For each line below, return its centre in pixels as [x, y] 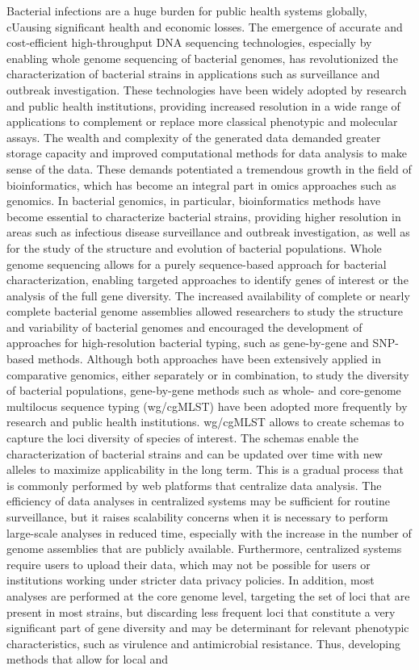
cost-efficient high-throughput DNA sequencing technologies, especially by [189, 42]
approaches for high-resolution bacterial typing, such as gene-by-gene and [188, 343]
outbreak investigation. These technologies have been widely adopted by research [207, 89]
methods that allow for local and [88, 659]
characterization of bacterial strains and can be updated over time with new [195, 453]
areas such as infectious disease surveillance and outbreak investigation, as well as [208, 232]
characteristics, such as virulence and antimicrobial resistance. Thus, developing [203, 643]
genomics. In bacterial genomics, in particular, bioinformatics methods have [194, 201]
